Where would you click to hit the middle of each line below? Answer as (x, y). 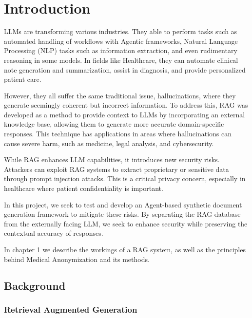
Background (35, 285)
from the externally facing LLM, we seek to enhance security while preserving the (126, 223)
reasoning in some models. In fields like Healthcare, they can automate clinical (121, 60)
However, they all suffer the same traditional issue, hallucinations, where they (120, 95)
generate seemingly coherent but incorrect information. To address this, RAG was (126, 105)
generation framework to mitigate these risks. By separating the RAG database (122, 214)
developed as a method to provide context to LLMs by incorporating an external (125, 114)
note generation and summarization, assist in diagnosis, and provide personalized (125, 69)
